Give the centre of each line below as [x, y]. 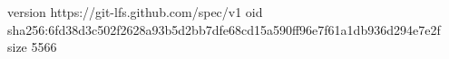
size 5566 [32, 47]
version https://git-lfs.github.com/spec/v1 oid [135, 12]
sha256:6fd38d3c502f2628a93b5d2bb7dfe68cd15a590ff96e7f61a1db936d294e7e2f [224, 29]
